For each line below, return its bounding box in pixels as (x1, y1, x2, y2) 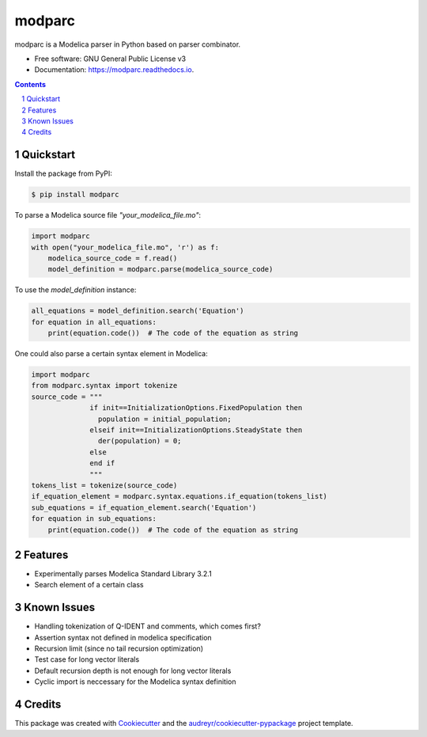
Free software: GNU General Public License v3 (34, 54, 187, 63)
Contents (14, 79, 47, 89)
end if (89, 459, 115, 468)
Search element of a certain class (34, 580, 144, 590)
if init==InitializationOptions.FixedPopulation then (89, 404, 303, 412)
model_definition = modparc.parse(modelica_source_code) (47, 265, 274, 274)
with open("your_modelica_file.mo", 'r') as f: (31, 242, 219, 252)
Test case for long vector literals (34, 655, 140, 664)
